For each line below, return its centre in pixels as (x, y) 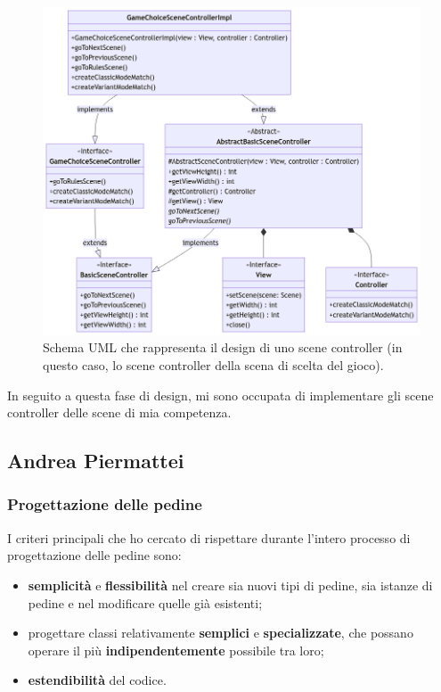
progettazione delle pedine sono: (94, 555)
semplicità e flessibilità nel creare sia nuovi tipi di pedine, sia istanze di (230, 585)
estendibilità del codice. (97, 680)
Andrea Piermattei (96, 461)
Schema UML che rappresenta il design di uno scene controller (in (223, 347)
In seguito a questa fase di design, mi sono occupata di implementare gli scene (220, 395)
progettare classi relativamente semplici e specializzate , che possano (220, 633)
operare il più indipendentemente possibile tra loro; (176, 650)
